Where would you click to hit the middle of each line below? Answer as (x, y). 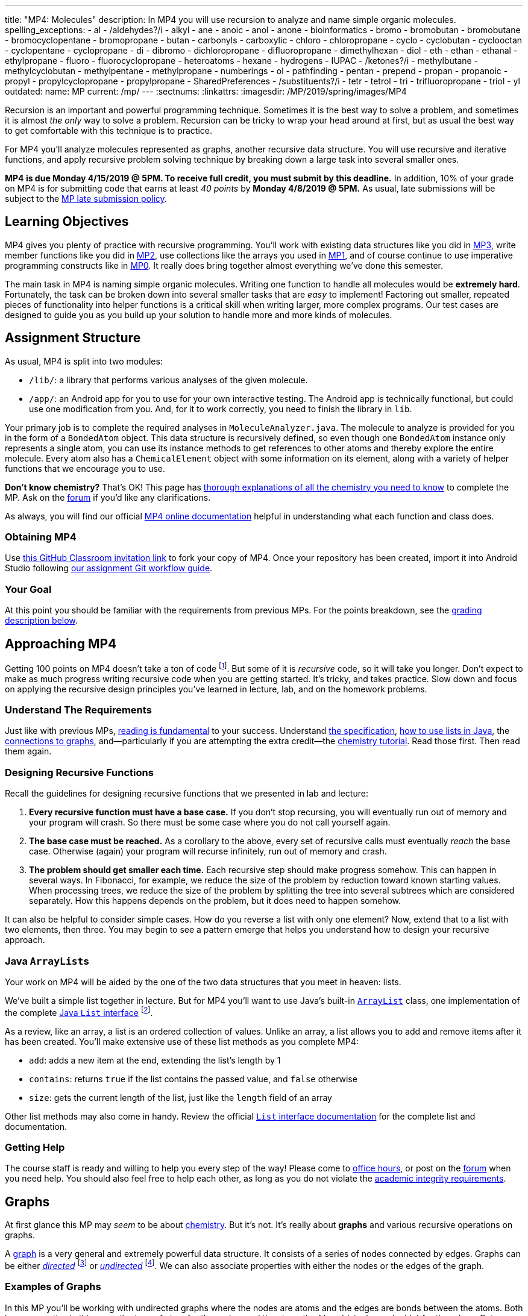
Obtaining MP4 (41, 537)
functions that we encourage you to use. (85, 468)
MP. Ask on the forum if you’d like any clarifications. (108, 497)
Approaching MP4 (61, 644)
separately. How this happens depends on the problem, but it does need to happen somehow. (215, 901)
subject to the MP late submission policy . (86, 199)
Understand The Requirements (78, 710)
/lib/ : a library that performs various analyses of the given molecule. (168, 380)
